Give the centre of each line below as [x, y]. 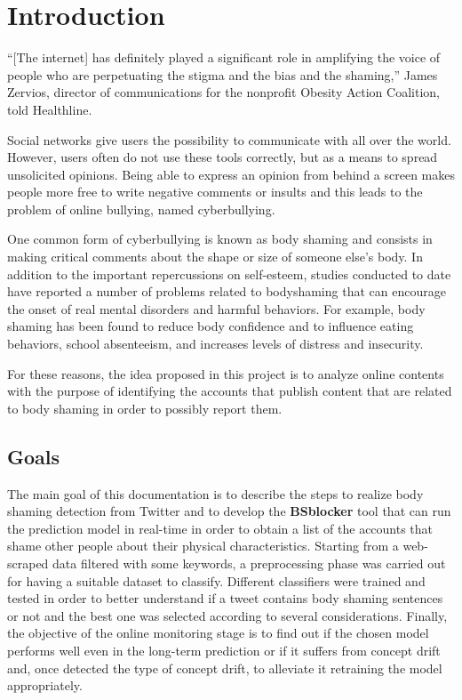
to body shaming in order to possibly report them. [145, 408]
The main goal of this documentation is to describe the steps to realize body [215, 493]
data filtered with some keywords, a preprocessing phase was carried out [249, 563]
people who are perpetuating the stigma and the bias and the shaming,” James [223, 74]
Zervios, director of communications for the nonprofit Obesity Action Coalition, [223, 92]
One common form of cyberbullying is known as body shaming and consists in [220, 239]
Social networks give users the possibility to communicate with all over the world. [229, 139]
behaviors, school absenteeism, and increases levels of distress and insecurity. [215, 344]
